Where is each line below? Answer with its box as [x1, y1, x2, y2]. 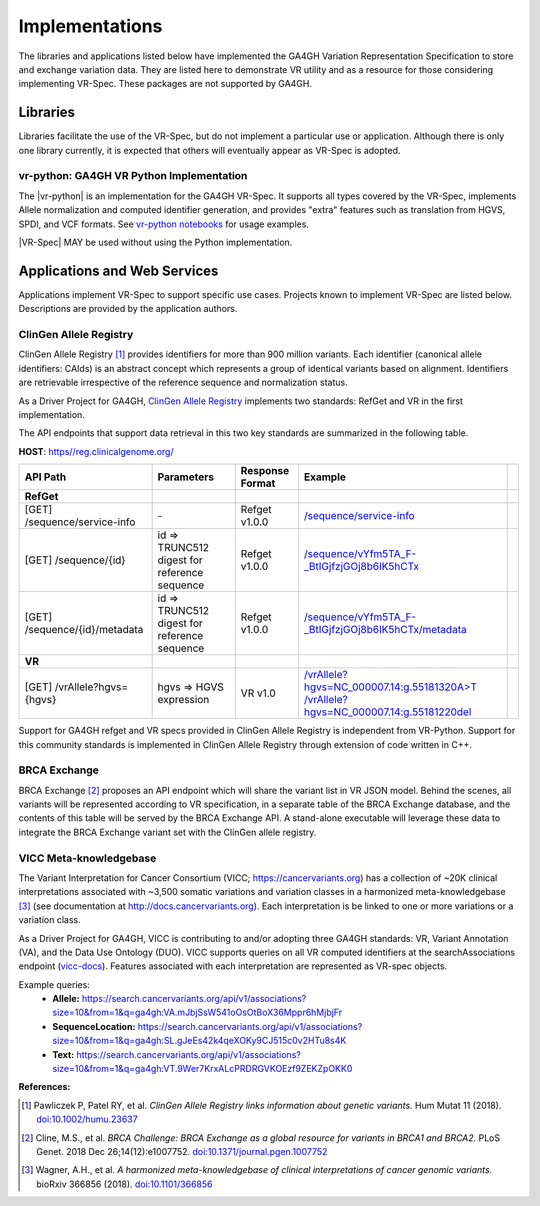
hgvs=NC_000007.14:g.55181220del [303, 705, 472, 719]
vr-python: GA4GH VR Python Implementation [18, 169, 248, 183]
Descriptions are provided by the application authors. [18, 303, 238, 315]
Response [240, 464, 290, 478]
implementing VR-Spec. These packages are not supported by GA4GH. [18, 78, 313, 90]
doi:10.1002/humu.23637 [36, 1113, 139, 1125]
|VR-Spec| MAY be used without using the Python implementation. [18, 236, 293, 248]
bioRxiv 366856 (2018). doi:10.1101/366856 [36, 1178, 214, 1190]
